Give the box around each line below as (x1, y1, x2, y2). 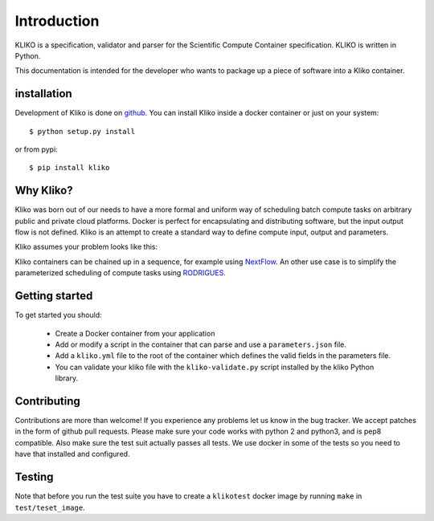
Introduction (14, 12, 100, 30)
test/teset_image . (14, 503, 85, 512)
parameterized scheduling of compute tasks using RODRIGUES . (14, 268, 227, 278)
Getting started (14, 289, 93, 303)
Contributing (14, 394, 80, 408)
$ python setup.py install (29, 127, 136, 136)
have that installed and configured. (14, 450, 130, 459)
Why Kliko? (14, 184, 73, 197)
